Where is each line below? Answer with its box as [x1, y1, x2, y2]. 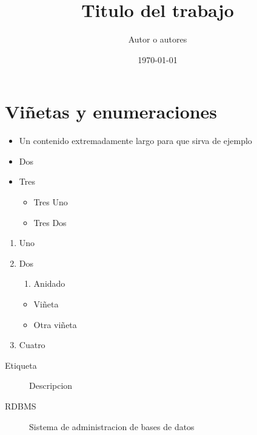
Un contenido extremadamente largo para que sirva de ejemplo [19, 134, 252, 147]
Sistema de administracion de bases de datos [29, 420, 195, 433]
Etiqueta [5, 358, 37, 371]
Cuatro [19, 338, 45, 351]
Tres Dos [33, 216, 67, 228]
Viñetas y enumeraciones [5, 99, 218, 124]
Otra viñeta [33, 318, 77, 331]
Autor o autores [128, 33, 187, 46]
